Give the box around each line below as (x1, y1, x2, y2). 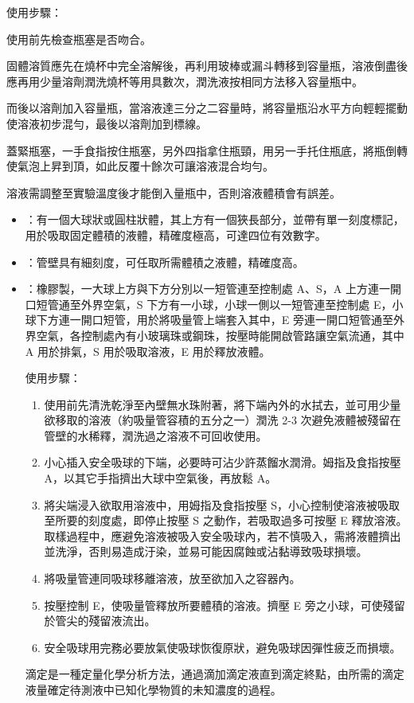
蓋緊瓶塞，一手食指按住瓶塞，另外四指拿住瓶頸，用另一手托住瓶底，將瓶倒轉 (6, 142, 408, 158)
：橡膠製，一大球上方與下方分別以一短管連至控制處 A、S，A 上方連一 (25, 280, 390, 297)
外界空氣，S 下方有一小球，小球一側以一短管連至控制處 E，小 (80, 295, 404, 312)
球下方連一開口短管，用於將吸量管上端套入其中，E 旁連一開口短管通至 (25, 311, 393, 328)
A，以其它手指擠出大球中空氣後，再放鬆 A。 (44, 470, 277, 486)
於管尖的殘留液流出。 (44, 612, 156, 629)
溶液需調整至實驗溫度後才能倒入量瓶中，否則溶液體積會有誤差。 (6, 184, 341, 201)
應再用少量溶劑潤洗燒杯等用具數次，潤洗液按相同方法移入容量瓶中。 (6, 72, 363, 89)
